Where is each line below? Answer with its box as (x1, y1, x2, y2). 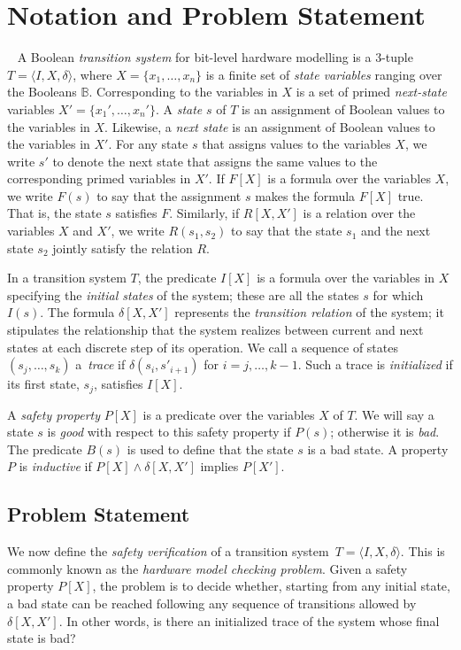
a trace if (75, 355, 126, 374)
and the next (360, 221, 431, 240)
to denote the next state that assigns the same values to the (52, 151, 378, 170)
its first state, (7, 375, 80, 393)
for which (373, 285, 424, 304)
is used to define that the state (127, 439, 294, 458)
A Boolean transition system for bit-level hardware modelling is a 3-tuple (17, 48, 413, 66)
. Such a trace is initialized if (297, 355, 453, 374)
